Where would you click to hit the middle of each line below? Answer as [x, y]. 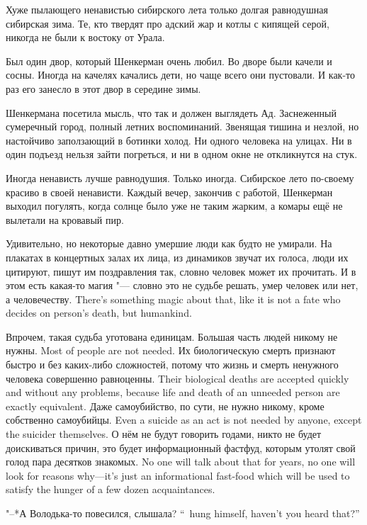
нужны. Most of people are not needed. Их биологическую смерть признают [171, 350]
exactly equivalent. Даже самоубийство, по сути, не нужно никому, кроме [165, 406]
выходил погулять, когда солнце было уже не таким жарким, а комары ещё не [174, 206]
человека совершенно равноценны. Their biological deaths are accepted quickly [177, 378]
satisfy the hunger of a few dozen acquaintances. [111, 489]
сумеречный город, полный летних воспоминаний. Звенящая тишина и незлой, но [182, 126]
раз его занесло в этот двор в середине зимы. [103, 88]
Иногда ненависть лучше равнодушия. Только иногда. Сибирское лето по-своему [180, 177]
